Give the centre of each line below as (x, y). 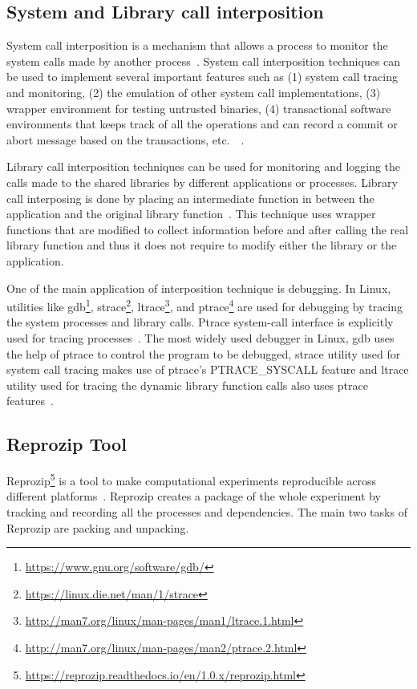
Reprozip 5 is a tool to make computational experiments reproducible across (192, 479)
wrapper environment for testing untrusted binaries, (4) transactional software (199, 108)
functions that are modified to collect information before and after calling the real (208, 229)
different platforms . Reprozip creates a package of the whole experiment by (194, 496)
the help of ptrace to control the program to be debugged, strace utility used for (204, 353)
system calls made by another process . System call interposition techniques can (204, 61)
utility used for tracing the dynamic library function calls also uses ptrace (187, 385)
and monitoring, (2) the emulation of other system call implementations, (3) (194, 92)
